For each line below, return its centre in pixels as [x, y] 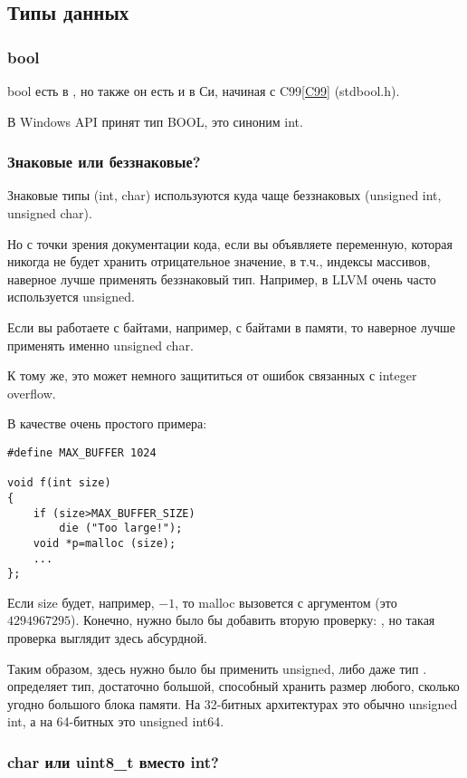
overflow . [32, 393]
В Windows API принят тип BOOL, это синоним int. [155, 121]
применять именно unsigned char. [100, 345]
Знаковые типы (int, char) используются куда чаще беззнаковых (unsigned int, [224, 195]
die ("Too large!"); [121, 528]
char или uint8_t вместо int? [113, 761]
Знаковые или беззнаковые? [104, 162]
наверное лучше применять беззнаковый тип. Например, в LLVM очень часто [222, 279]
